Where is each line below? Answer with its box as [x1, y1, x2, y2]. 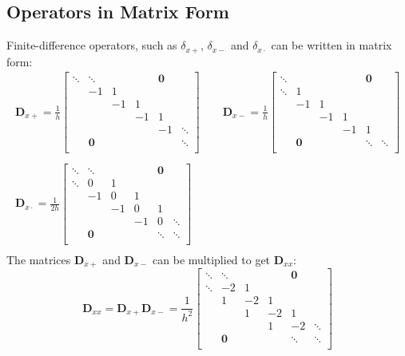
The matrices [6, 251, 71, 267]
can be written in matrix [271, 37, 392, 53]
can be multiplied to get [153, 251, 271, 267]
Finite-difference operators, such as [6, 37, 177, 53]
